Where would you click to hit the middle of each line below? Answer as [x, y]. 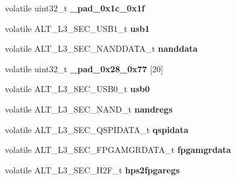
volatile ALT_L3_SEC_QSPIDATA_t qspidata [97, 129]
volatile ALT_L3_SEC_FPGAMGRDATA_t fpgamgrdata [118, 150]
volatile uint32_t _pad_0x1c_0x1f [75, 8]
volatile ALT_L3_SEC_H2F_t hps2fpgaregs [92, 169]
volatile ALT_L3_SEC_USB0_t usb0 [77, 89]
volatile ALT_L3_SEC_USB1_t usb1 [77, 28]
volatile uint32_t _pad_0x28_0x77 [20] [84, 68]
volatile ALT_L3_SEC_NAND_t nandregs [89, 109]
